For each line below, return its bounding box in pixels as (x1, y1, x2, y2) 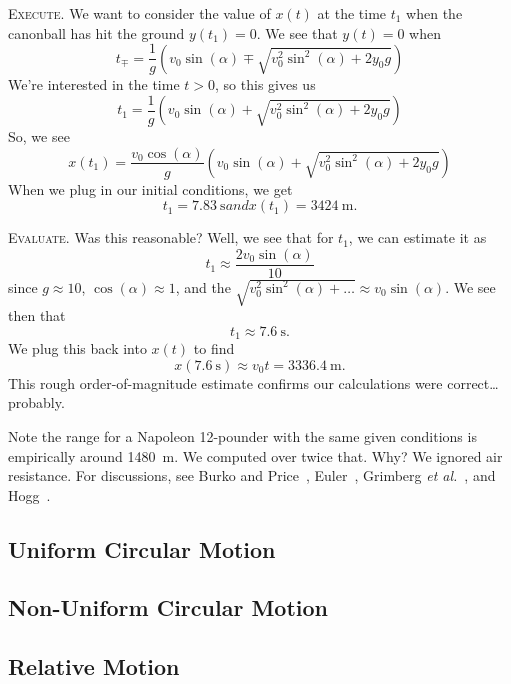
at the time (317, 3, 387, 23)
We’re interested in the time (8, 74, 180, 95)
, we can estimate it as (348, 227, 487, 248)
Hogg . (8, 484, 51, 505)
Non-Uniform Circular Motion (8, 592, 328, 623)
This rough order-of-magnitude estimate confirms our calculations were (8, 372, 443, 393)
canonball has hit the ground (8, 22, 185, 43)
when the (406, 3, 463, 23)
